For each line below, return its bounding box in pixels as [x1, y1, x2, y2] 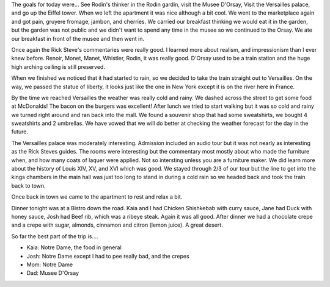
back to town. [11, 182, 46, 189]
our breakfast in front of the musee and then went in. [11, 35, 145, 42]
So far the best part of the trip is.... [11, 232, 98, 240]
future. [11, 128, 29, 135]
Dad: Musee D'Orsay [26, 269, 79, 277]
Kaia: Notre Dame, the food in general [26, 244, 122, 251]
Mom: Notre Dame [26, 261, 73, 268]
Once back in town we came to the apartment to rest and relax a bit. [11, 193, 183, 200]
